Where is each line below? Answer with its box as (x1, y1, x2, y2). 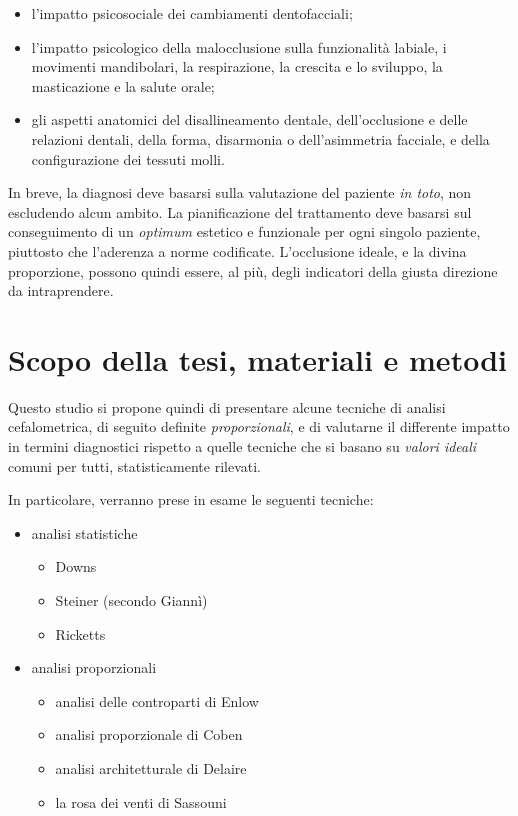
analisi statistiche (31, 522, 138, 543)
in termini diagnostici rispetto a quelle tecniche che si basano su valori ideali (8, 436, 477, 457)
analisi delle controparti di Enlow (55, 690, 259, 711)
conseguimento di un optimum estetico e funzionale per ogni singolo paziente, (8, 221, 481, 242)
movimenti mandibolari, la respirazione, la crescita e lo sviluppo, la (31, 56, 443, 77)
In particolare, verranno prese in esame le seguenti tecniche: (8, 489, 374, 510)
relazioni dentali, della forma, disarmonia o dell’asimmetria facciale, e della (31, 128, 490, 149)
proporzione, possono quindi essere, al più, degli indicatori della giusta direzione (8, 260, 498, 281)
